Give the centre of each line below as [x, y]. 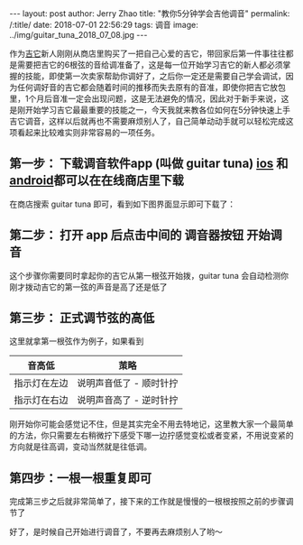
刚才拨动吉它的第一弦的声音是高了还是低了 [88, 287]
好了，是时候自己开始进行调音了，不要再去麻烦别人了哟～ [116, 532]
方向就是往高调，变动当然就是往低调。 [80, 447]
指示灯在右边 [41, 401]
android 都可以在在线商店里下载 [97, 181]
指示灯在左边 [41, 383]
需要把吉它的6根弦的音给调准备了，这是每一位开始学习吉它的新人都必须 [150, 65]
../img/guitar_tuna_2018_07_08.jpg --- [78, 35]
